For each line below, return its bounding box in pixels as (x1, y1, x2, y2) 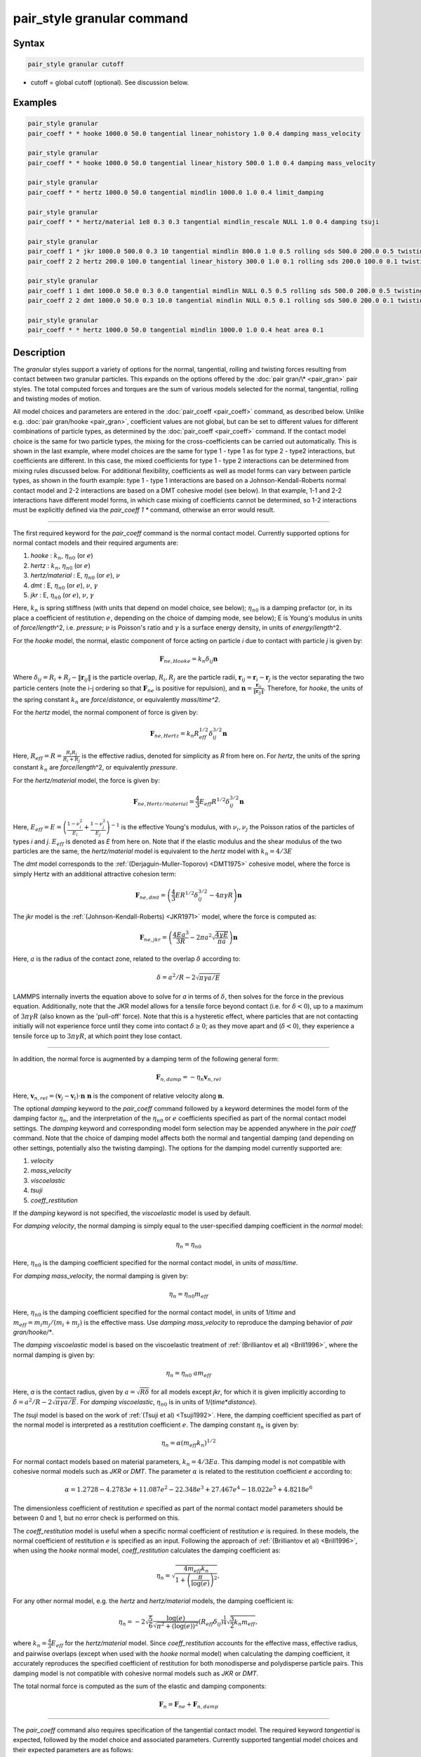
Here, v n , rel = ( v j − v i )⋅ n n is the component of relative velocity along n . (13, 1091, 225, 1101)
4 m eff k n (183, 1564, 209, 1574)
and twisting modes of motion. (13, 394, 101, 403)
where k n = (13, 1639, 47, 1649)
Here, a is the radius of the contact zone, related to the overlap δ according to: (13, 954, 241, 963)
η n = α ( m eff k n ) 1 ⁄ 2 (161, 1438, 216, 1449)
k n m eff (234, 1618, 255, 1628)
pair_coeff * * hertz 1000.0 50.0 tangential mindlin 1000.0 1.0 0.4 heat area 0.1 (27, 326, 324, 334)
